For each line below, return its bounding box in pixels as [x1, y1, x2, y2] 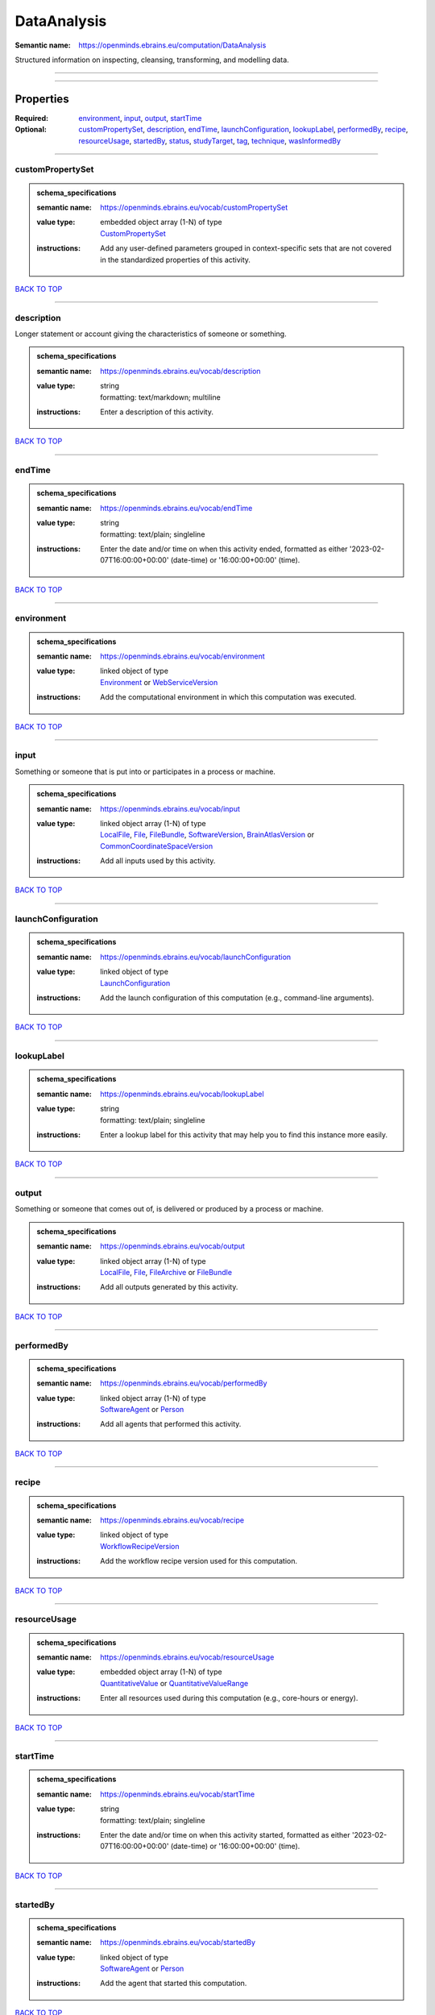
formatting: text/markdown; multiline [100, 392, 221, 402]
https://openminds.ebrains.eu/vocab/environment [100, 651, 265, 661]
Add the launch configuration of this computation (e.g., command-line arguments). [100, 993, 375, 1003]
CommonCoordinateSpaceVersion [100, 841, 213, 850]
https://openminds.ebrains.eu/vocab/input [100, 804, 241, 813]
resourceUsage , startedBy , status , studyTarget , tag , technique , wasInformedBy [78, 135, 342, 145]
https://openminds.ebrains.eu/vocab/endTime [100, 503, 253, 513]
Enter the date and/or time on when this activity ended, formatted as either [100, 544, 348, 554]
